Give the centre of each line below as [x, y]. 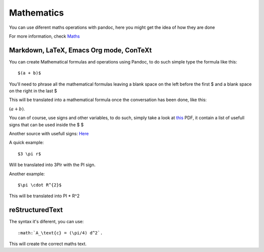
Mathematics [36, 13]
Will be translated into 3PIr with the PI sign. [52, 165]
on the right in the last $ [33, 91]
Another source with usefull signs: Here [49, 133]
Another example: [27, 174]
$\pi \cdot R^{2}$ [40, 185]
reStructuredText [36, 210]
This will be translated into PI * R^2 [44, 196]
